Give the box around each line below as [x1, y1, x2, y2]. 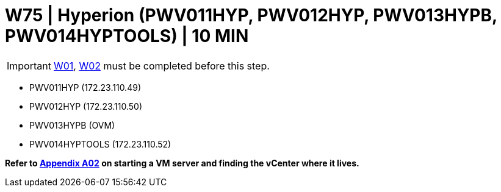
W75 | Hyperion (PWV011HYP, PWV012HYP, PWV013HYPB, [5, 5, 497, 26]
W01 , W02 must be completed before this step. [53, 59, 270, 72]
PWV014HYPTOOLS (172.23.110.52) [29, 138, 171, 149]
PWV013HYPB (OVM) [29, 119, 115, 130]
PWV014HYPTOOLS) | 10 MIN [5, 26, 249, 46]
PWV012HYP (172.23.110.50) [29, 101, 143, 112]
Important [7, 59, 51, 72]
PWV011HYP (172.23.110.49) [29, 82, 141, 93]
